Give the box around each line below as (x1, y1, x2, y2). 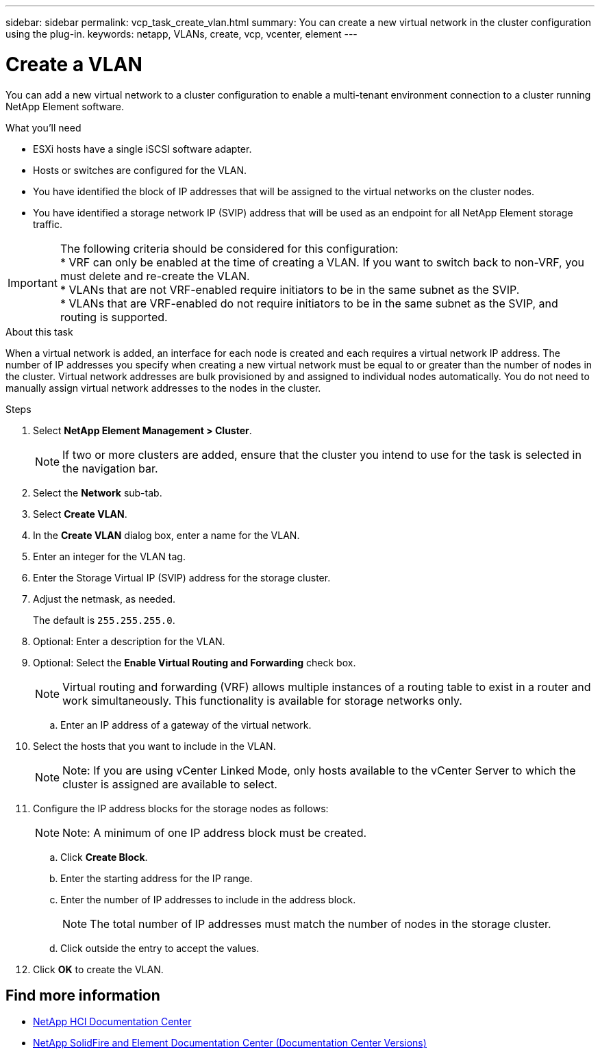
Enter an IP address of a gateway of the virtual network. (60, 718, 312, 731)
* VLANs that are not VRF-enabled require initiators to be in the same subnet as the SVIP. (60, 282, 520, 297)
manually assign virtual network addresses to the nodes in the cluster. (5, 381, 321, 394)
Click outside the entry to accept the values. (60, 942, 260, 954)
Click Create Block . (60, 851, 148, 863)
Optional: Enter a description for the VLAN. (33, 635, 225, 647)
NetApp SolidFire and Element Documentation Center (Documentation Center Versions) (33, 1037, 427, 1049)
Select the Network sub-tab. (33, 486, 162, 499)
